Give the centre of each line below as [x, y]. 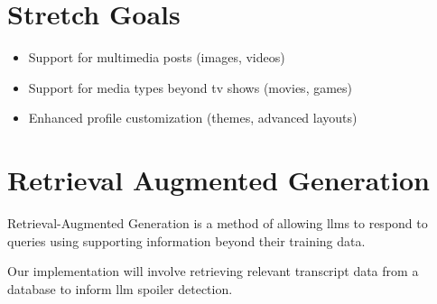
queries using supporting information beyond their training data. [186, 240]
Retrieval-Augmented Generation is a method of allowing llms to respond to [218, 223]
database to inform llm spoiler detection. [120, 288]
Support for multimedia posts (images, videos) [157, 57]
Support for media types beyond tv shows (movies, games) [191, 87]
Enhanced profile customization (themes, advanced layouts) [193, 118]
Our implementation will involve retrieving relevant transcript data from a [213, 271]
